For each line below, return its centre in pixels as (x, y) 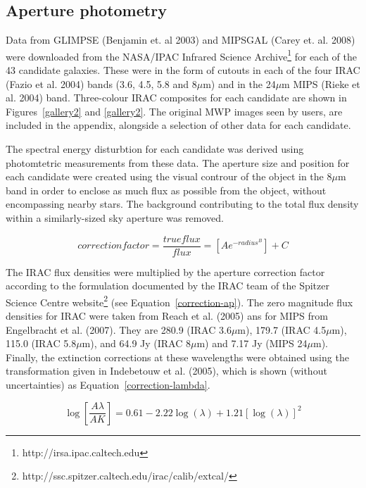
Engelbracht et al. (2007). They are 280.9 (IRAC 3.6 (119, 329)
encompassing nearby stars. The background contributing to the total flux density (182, 204)
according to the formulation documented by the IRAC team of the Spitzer (168, 286)
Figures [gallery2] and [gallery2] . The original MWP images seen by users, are (174, 111)
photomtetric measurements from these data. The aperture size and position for (178, 162)
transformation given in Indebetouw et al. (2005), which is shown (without (166, 371)
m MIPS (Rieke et (321, 83)
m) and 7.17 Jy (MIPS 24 (252, 343)
